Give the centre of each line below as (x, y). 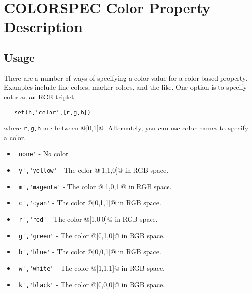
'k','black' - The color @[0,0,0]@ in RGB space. (90, 284)
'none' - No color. (43, 154)
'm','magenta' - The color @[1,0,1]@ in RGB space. (93, 186)
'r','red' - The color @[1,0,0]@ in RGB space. (86, 219)
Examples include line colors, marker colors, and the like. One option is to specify (126, 87)
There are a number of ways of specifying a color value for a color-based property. (126, 77)
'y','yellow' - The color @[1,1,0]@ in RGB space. (92, 170)
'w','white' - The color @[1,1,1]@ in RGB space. (90, 268)
